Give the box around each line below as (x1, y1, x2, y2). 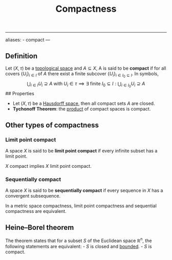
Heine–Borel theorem (5, 223, 74, 232)
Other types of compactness (5, 121, 99, 129)
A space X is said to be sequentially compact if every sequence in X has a (5, 187, 163, 193)
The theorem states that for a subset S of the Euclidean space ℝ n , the (5, 236, 152, 244)
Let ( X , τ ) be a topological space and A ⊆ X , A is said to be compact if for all (5, 65, 166, 71)
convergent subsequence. (5, 193, 61, 199)
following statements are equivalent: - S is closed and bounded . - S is (5, 243, 152, 249)
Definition (5, 52, 37, 60)
